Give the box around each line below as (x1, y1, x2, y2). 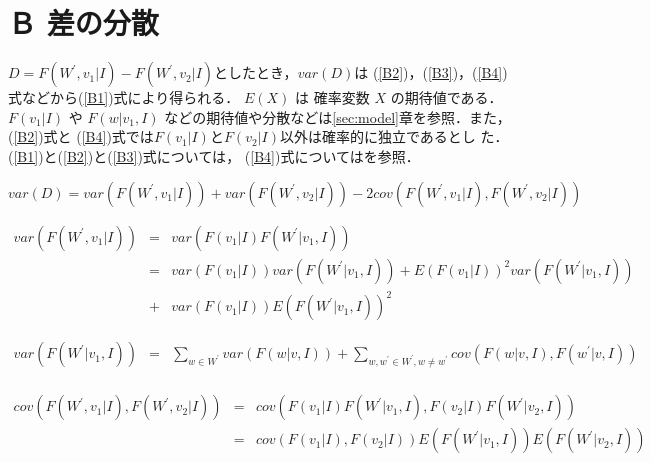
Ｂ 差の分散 (8, 2, 159, 43)
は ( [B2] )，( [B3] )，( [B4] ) (354, 62, 508, 83)
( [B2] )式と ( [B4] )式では (8, 126, 154, 147)
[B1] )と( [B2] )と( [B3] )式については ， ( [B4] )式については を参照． (13, 145, 420, 166)
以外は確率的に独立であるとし (279, 126, 476, 147)
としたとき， (214, 62, 298, 83)
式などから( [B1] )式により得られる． (8, 87, 240, 108)
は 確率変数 (295, 87, 370, 108)
